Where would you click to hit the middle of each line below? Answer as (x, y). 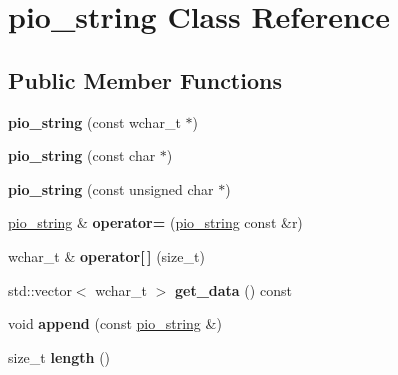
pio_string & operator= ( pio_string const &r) (155, 222)
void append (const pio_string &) (115, 323)
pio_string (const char (82, 155)
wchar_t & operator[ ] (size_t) (106, 255)
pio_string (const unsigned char (111, 188)
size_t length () (59, 356)
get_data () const (233, 289)
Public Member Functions (145, 79)
